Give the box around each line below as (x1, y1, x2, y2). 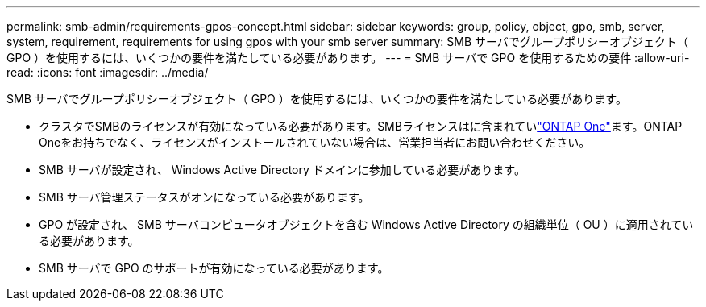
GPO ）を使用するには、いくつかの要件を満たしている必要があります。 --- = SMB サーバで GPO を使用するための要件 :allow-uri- (6, 51, 690, 64)
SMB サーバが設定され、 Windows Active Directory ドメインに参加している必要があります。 (39, 163, 525, 176)
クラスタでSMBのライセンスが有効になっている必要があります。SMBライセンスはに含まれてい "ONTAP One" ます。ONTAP (39, 119, 683, 133)
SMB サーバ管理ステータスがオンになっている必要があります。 (39, 190, 370, 204)
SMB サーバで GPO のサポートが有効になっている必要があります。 (39, 261, 389, 275)
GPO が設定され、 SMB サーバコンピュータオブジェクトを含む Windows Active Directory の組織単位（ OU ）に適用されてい (39, 218, 694, 231)
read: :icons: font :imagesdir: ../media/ (6, 65, 209, 79)
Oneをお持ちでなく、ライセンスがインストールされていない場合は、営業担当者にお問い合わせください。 (39, 135, 591, 149)
